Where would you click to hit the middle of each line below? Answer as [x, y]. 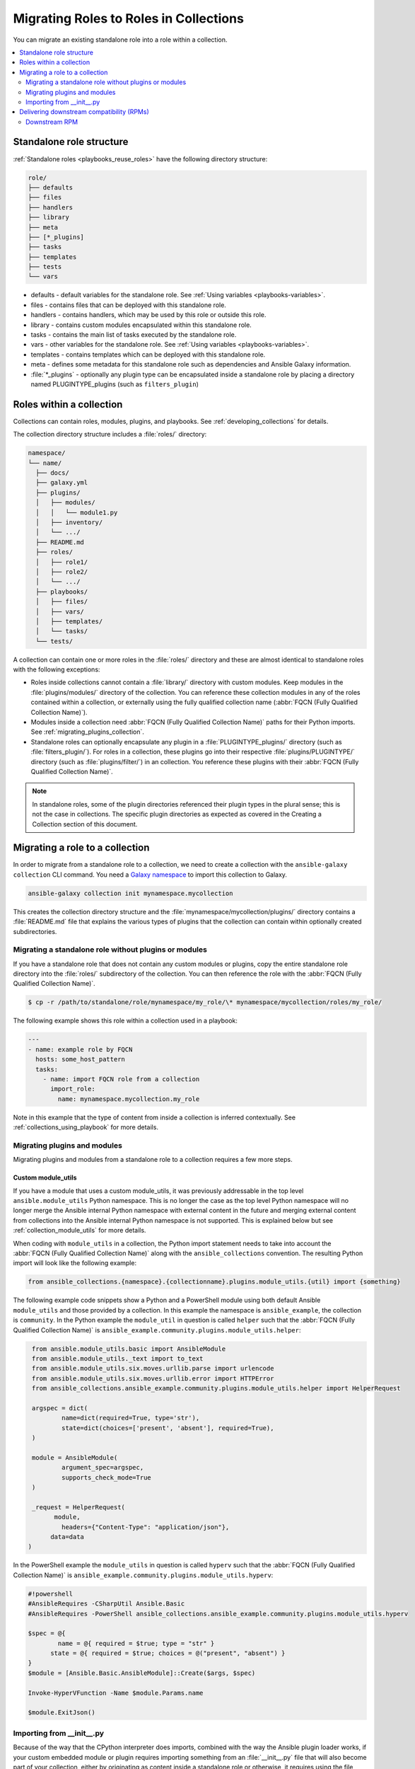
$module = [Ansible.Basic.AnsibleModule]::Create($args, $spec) [142, 1673]
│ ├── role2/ [62, 572]
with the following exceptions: [57, 669]
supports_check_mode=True [106, 1477]
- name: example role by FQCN [80, 1049]
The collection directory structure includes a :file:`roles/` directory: [110, 434]
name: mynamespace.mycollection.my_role [129, 1099]
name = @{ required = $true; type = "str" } [136, 1643]
